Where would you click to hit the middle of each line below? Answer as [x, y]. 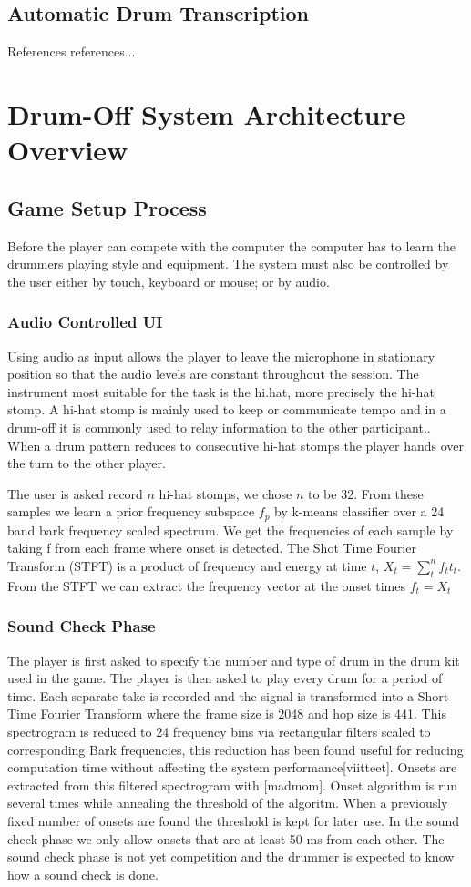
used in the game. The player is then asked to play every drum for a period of [225, 678]
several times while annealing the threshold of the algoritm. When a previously [228, 803]
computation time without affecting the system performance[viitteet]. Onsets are [232, 767]
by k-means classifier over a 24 [359, 511]
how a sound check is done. [83, 874]
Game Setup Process [107, 207]
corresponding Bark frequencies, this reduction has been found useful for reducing [235, 749]
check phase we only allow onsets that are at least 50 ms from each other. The [226, 838]
